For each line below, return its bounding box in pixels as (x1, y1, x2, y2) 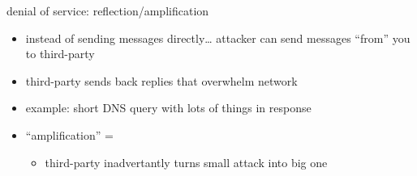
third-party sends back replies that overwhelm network (25, 72, 298, 89)
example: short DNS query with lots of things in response (25, 99, 312, 116)
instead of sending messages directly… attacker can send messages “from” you (25, 29, 411, 46)
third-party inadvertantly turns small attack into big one (45, 153, 328, 170)
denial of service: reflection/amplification (6, 2, 209, 19)
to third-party (25, 45, 95, 62)
